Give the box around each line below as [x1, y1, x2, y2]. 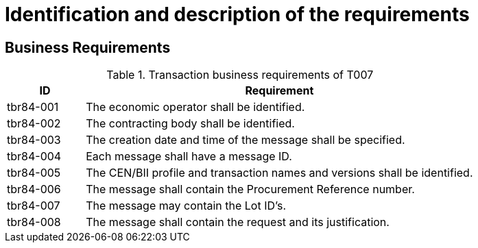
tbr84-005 [7, 166, 61, 180]
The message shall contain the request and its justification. [86, 215, 390, 230]
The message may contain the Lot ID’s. [86, 199, 287, 213]
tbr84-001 [7, 100, 59, 114]
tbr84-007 [7, 199, 60, 213]
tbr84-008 [7, 215, 61, 230]
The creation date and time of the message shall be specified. [86, 133, 405, 147]
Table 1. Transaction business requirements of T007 [106, 68, 374, 82]
